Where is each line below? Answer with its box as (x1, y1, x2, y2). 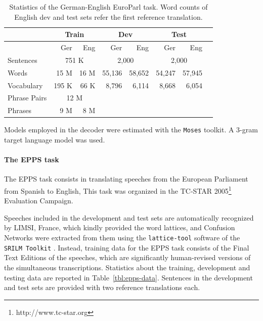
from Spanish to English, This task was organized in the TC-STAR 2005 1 (4, 184, 232, 196)
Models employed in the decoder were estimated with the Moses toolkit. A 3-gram (4, 124, 258, 135)
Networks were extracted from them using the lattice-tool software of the (4, 232, 240, 243)
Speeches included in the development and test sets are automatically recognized (4, 212, 254, 223)
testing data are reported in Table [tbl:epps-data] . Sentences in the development (4, 272, 253, 282)
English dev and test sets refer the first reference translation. (14, 11, 203, 22)
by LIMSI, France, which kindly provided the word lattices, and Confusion (4, 222, 235, 233)
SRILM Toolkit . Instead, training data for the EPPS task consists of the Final (4, 242, 249, 253)
